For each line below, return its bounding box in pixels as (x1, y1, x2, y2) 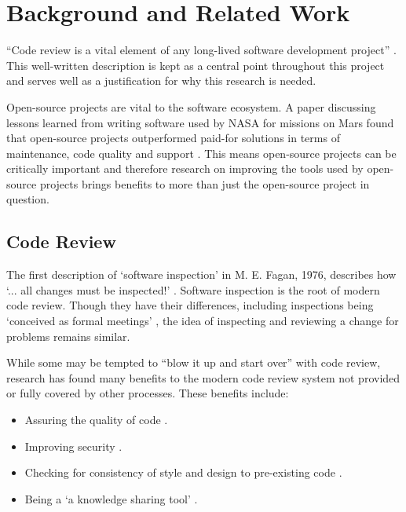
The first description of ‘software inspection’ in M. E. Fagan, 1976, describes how (6, 266, 397, 283)
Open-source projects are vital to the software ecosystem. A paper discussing (6, 98, 376, 115)
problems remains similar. (6, 327, 130, 344)
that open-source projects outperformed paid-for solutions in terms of (6, 130, 340, 146)
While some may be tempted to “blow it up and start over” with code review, (6, 354, 381, 371)
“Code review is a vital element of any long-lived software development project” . (6, 42, 397, 58)
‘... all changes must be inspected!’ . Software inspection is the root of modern (6, 281, 380, 298)
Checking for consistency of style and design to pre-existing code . (24, 464, 342, 481)
